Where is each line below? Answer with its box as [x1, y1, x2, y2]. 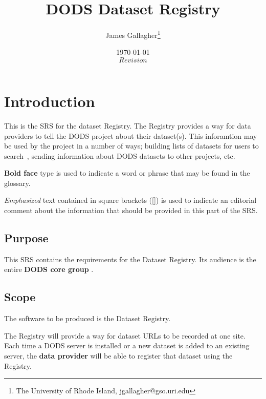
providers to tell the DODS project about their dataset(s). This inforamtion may [4, 130, 257, 141]
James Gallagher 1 [105, 28, 161, 40]
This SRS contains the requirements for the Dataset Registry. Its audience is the [4, 254, 256, 264]
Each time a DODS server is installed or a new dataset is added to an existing [4, 340, 250, 351]
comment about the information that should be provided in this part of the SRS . [4, 205, 258, 216]
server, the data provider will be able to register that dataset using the [4, 350, 233, 361]
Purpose [4, 230, 49, 246]
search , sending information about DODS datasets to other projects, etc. [4, 150, 235, 161]
